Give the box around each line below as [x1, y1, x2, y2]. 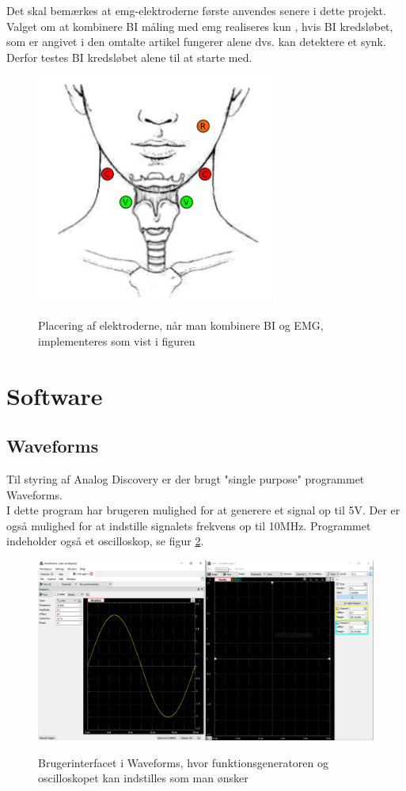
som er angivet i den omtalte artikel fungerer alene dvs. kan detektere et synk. [6, 33, 386, 50]
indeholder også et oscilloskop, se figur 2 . [6, 533, 204, 549]
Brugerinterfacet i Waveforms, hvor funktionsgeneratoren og [38, 754, 328, 770]
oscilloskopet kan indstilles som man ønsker [38, 770, 249, 786]
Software [6, 379, 103, 411]
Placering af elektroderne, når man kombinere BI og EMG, [38, 317, 324, 334]
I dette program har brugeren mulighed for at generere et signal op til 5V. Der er [6, 502, 400, 518]
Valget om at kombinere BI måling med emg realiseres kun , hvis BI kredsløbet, [6, 17, 393, 34]
